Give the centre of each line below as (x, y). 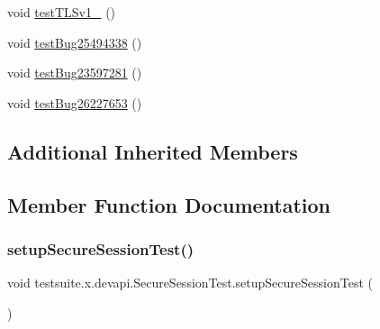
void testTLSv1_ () (62, 12)
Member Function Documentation (169, 204)
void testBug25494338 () (75, 42)
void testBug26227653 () (75, 102)
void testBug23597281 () (75, 73)
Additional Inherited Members (153, 151)
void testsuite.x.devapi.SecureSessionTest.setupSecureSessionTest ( (190, 283)
